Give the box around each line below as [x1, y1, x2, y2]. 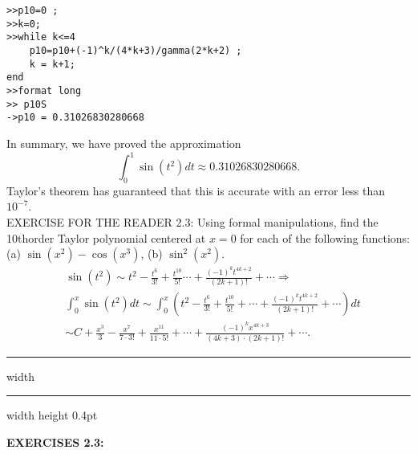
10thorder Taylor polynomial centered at [6, 229, 206, 246]
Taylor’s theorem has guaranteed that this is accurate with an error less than [6, 182, 386, 198]
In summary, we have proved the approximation [6, 134, 241, 151]
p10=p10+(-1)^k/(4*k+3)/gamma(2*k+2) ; [29, 44, 242, 56]
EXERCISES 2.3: [6, 433, 104, 450]
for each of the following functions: [240, 229, 410, 246]
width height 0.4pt [6, 407, 98, 423]
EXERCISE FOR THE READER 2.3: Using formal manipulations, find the [6, 213, 379, 230]
